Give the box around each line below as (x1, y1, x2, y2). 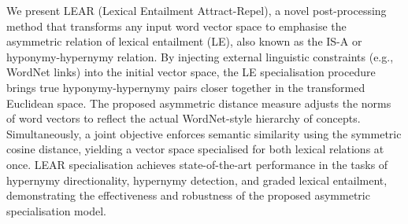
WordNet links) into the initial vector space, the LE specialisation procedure (6, 64, 376, 80)
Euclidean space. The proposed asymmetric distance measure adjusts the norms (6, 94, 391, 111)
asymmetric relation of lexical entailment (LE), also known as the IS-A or (6, 33, 362, 50)
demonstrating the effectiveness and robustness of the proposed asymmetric (6, 187, 370, 204)
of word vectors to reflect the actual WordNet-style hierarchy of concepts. (6, 110, 361, 127)
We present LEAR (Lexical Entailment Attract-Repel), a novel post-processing (6, 2, 387, 18)
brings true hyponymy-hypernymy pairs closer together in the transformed (6, 79, 365, 95)
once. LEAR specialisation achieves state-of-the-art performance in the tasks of (6, 156, 388, 172)
